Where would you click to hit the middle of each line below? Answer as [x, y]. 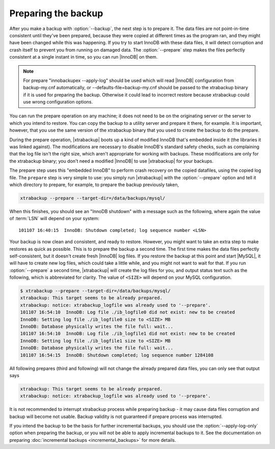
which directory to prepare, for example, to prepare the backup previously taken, [94, 184]
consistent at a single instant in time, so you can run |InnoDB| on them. [84, 57]
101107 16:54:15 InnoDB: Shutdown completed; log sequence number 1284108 [117, 355]
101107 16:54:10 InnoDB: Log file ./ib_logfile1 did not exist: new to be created [128, 334]
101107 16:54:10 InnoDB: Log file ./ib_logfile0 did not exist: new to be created [128, 312]
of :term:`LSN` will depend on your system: [54, 219]
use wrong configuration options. [58, 102]
